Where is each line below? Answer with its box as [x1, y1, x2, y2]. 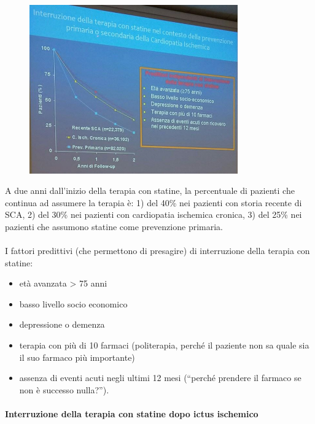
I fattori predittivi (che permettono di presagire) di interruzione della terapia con [5, 244, 310, 257]
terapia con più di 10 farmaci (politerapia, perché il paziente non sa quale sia [19, 339, 309, 352]
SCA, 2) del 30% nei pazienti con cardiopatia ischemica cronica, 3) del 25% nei [5, 208, 302, 221]
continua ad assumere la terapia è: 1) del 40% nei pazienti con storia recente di [5, 196, 302, 209]
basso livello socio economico [19, 297, 128, 310]
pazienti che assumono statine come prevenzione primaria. [5, 220, 223, 233]
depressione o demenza [19, 318, 105, 331]
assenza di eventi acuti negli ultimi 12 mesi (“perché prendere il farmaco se [19, 371, 301, 384]
